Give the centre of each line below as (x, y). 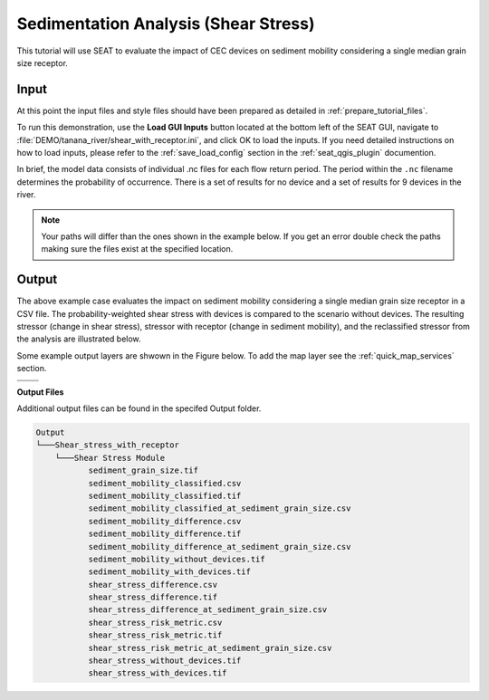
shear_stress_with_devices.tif (158, 673)
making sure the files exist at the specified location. (137, 249)
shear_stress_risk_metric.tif (155, 635)
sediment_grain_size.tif (144, 470)
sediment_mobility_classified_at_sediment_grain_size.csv (220, 508)
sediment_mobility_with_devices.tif (169, 572)
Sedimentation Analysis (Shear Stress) (166, 24)
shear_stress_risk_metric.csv (155, 622)
